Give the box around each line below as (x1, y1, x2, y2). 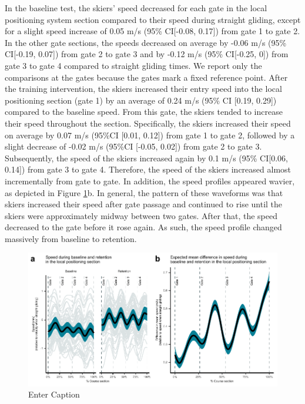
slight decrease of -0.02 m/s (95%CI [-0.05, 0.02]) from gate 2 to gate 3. (5, 140, 262, 153)
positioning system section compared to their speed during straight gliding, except (5, 13, 301, 25)
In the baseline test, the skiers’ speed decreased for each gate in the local (5, 2, 267, 14)
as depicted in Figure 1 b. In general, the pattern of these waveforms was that (5, 186, 283, 198)
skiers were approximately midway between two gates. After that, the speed (5, 209, 277, 221)
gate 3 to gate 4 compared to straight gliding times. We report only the (5, 59, 262, 71)
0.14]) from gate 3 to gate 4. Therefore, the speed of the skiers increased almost (5, 163, 291, 175)
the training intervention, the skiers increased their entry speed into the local (5, 82, 282, 95)
